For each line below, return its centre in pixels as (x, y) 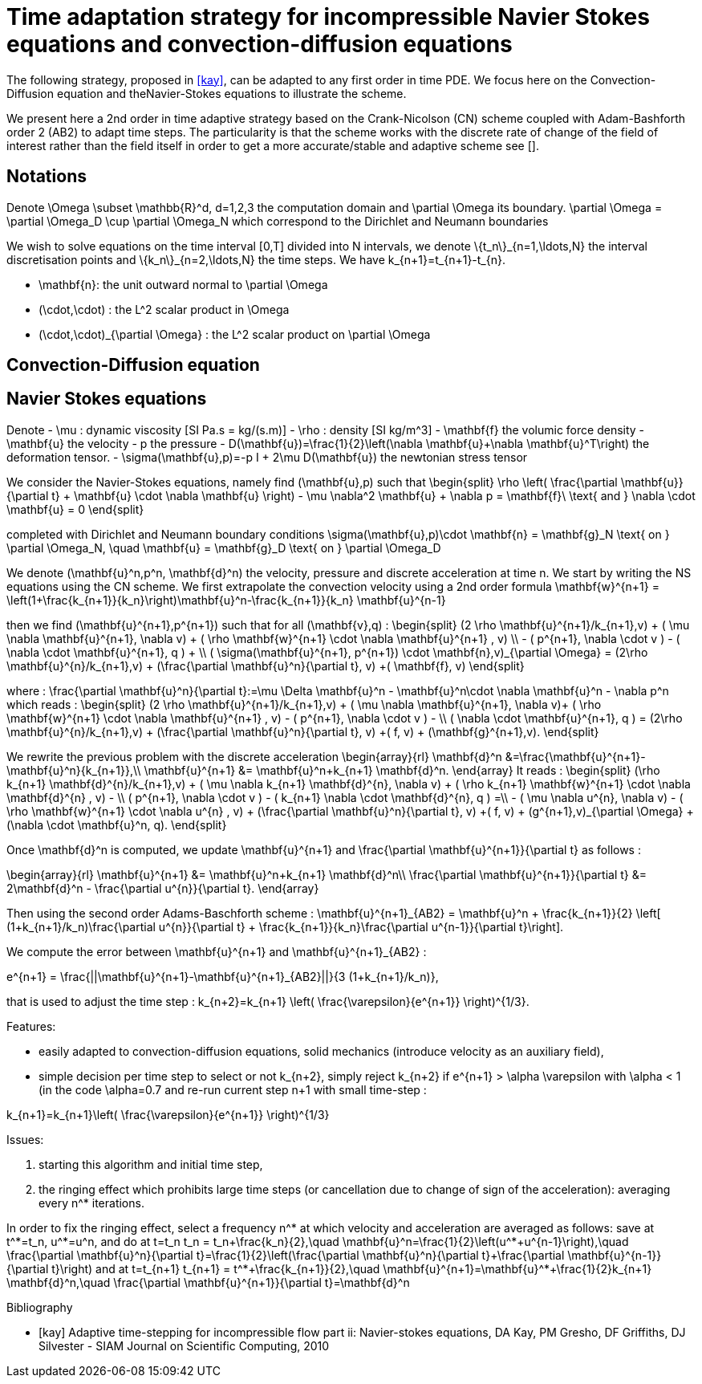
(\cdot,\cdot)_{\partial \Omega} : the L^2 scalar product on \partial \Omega (235, 334)
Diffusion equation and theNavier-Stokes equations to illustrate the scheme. (207, 93)
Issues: (25, 1139)
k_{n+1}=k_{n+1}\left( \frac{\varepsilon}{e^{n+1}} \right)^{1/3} (168, 1114)
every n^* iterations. (91, 1203)
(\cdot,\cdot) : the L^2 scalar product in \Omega (164, 309)
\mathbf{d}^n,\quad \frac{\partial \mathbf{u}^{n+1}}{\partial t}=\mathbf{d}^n (208, 1282)
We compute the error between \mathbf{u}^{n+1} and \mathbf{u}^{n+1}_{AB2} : (217, 951)
